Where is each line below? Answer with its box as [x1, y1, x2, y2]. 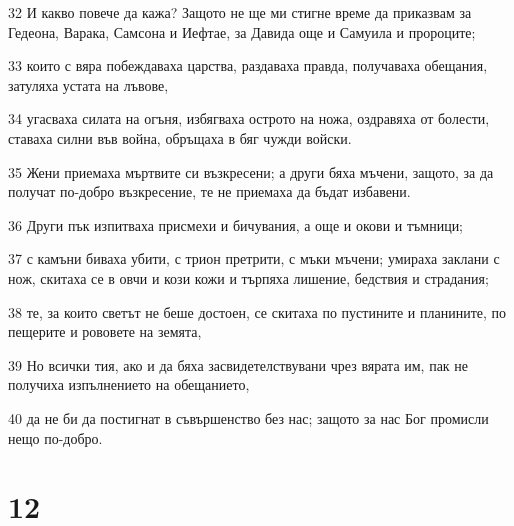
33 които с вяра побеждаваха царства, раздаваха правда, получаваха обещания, [8, 55, 488, 76]
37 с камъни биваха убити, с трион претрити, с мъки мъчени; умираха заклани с [8, 248, 500, 269]
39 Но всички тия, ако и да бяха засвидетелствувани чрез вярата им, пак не [8, 354, 469, 375]
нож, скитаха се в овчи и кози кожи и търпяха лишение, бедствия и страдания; [8, 267, 489, 288]
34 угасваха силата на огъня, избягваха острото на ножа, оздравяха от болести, [8, 108, 490, 129]
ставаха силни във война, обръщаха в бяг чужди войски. [8, 127, 352, 148]
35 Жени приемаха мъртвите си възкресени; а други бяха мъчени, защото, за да [8, 161, 494, 182]
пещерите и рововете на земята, [8, 321, 202, 342]
